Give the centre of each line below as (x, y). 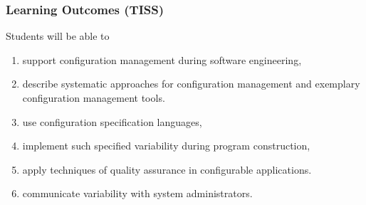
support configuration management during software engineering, (162, 59)
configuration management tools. (94, 98)
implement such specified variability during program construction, (166, 146)
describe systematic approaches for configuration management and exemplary (191, 84)
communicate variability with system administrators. (137, 193)
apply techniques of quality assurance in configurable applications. (167, 169)
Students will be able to (58, 36)
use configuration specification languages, (112, 121)
